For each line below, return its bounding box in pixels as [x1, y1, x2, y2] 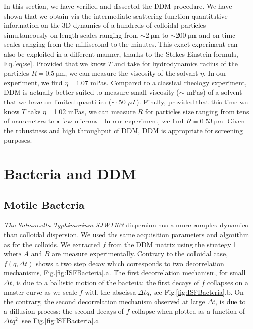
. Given [223, 116, 245, 126]
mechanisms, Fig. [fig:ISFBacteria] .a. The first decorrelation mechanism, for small [4, 267, 246, 278]
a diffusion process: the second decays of [4, 306, 124, 316]
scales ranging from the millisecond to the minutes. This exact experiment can [4, 39, 238, 49]
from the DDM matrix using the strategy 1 [108, 239, 237, 249]
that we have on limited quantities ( [4, 96, 112, 106]
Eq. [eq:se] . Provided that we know [4, 58, 106, 68]
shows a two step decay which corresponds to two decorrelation [36, 258, 224, 268]
